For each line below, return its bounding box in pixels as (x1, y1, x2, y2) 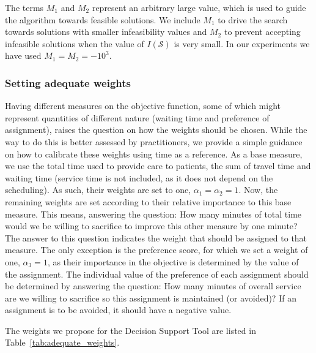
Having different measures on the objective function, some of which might (5, 99, 281, 112)
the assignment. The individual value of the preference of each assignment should (5, 267, 309, 280)
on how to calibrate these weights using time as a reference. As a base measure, (5, 147, 303, 160)
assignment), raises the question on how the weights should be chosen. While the (5, 123, 307, 136)
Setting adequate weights (5, 75, 131, 90)
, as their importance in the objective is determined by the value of (47, 255, 299, 268)
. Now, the (238, 183, 278, 196)
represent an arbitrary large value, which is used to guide (92, 1, 306, 13)
